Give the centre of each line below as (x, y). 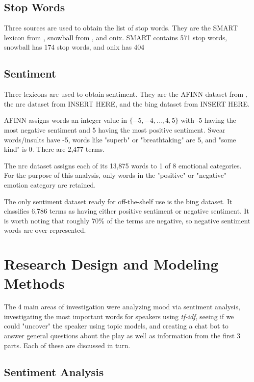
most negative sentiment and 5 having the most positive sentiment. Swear (115, 129)
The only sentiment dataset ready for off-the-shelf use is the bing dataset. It (118, 201)
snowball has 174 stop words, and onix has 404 (74, 47)
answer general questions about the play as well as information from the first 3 (122, 335)
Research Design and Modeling (111, 264)
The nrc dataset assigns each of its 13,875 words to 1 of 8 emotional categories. (123, 165)
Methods (34, 283)
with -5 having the (208, 120)
